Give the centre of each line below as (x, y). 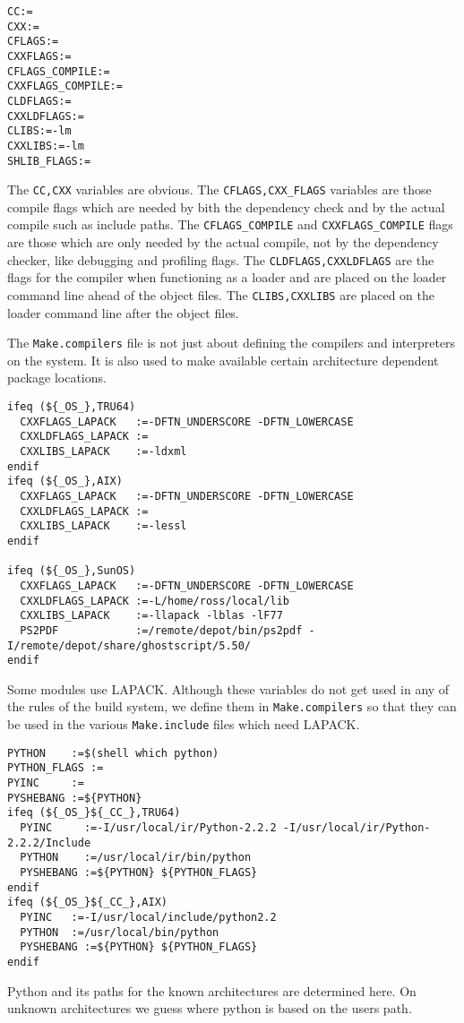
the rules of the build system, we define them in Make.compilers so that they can (232, 706)
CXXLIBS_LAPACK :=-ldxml (103, 452)
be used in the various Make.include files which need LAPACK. (184, 724)
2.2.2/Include (49, 842)
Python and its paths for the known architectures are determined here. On (212, 990)
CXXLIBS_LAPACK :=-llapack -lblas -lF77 (151, 616)
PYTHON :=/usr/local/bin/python (120, 932)
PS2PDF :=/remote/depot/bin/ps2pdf (161, 630)
